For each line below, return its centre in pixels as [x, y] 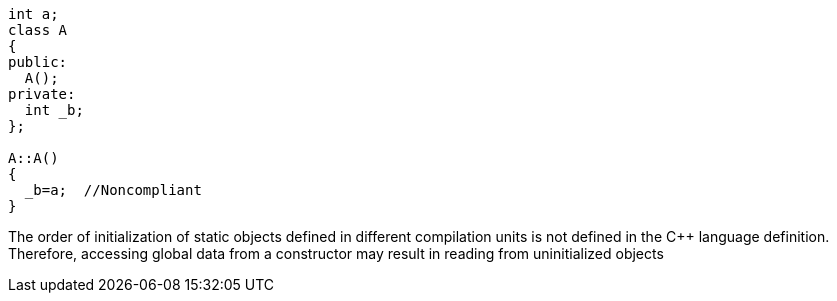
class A [38, 30]
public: [38, 62]
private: [42, 94]
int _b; [54, 110]
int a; [33, 14]
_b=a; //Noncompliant [113, 190]
